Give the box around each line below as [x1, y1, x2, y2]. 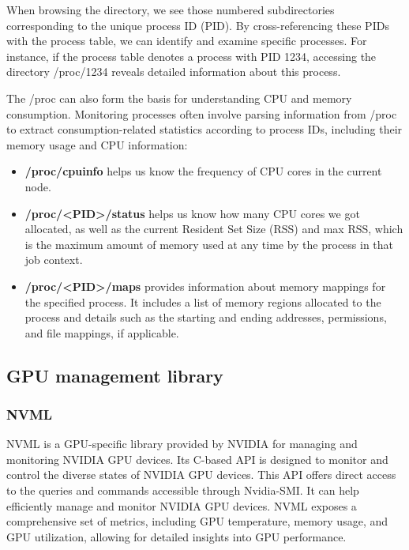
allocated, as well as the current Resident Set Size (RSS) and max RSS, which [24, 220, 403, 237]
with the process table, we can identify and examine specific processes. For [6, 32, 367, 49]
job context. [24, 251, 83, 268]
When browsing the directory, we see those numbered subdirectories [6, 2, 335, 17]
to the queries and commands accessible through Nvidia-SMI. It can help [6, 482, 359, 499]
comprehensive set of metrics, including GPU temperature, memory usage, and [6, 513, 388, 529]
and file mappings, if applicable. [24, 324, 179, 341]
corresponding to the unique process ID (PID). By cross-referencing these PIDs [6, 17, 389, 33]
